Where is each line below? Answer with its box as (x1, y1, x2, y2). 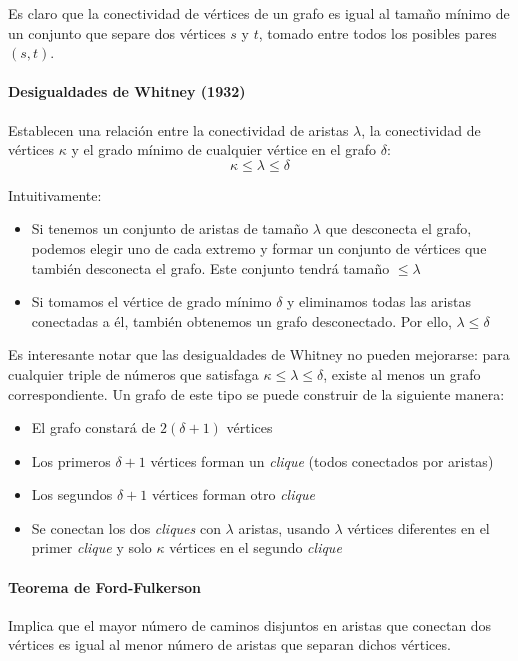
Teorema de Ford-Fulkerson (8, 576, 201, 597)
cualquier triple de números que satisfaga (8, 363, 259, 384)
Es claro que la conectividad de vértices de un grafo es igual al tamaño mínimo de (8, 3, 510, 23)
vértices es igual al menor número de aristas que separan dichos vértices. (8, 634, 451, 655)
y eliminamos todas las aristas (287, 291, 471, 312)
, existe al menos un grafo (323, 363, 481, 384)
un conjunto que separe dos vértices (8, 22, 226, 43)
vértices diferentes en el (347, 517, 490, 538)
